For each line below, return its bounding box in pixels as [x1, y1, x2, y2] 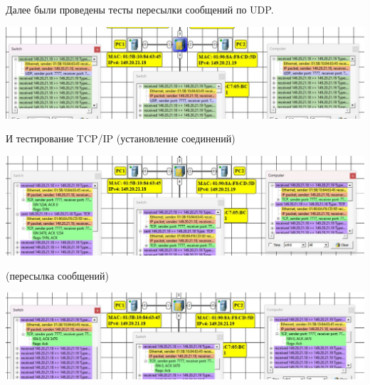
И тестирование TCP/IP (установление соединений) [6, 131, 236, 146]
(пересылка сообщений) [6, 268, 110, 283]
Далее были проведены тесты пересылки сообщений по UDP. [6, 2, 274, 16]
